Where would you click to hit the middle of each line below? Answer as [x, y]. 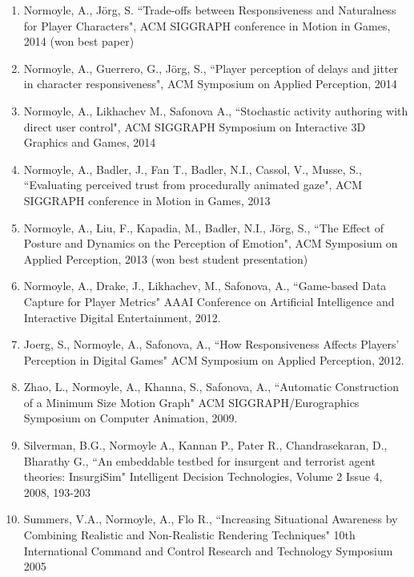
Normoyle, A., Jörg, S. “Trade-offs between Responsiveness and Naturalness [210, 10]
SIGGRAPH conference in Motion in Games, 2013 [147, 200]
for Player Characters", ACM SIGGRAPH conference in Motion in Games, [207, 25]
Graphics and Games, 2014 [90, 142]
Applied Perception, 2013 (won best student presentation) [166, 258]
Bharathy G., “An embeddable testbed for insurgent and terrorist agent [199, 460]
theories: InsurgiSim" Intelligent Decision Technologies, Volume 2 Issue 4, [203, 476]
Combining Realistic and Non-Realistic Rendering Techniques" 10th [189, 535]
